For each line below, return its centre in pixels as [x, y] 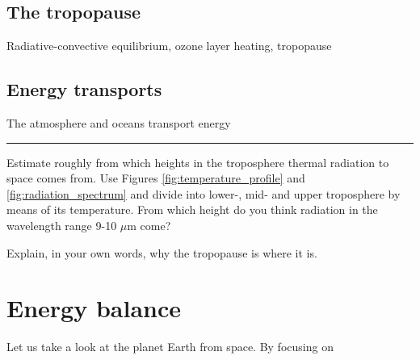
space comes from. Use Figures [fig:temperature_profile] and [156, 178]
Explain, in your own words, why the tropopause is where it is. [162, 252]
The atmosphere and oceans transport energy [119, 123]
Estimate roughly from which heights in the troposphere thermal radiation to [198, 162]
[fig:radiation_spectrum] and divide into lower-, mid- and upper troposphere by [204, 193]
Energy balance [94, 308]
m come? [149, 225]
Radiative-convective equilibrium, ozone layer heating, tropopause [169, 46]
